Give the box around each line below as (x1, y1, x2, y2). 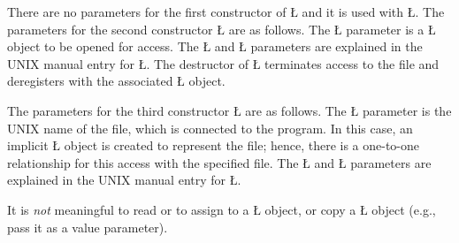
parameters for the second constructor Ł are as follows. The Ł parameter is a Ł (7, 19, 436, 38)
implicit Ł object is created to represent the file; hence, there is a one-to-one (7, 136, 420, 155)
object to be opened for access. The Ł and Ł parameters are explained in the (7, 37, 423, 56)
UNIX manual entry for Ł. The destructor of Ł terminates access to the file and (7, 54, 440, 72)
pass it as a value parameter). (7, 217, 168, 236)
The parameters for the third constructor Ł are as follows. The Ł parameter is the (7, 101, 452, 119)
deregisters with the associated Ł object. (7, 72, 226, 90)
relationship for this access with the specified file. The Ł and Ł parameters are (7, 153, 432, 171)
